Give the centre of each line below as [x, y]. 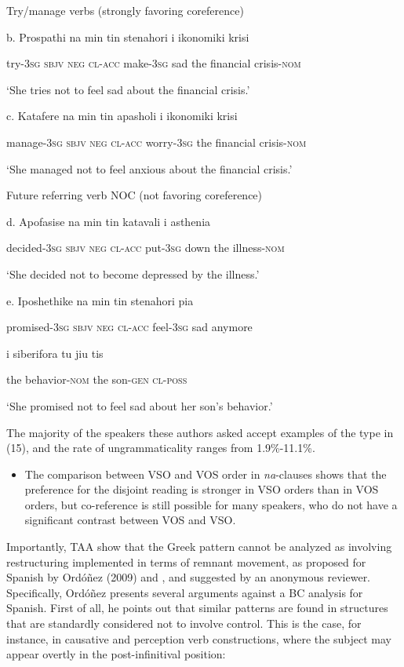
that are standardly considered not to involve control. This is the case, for [184, 623]
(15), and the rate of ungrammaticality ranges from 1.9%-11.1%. [161, 448]
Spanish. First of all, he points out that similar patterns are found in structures [197, 608]
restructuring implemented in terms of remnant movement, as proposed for [186, 561]
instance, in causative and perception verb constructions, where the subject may [199, 638]
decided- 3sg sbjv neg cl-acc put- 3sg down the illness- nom [146, 248]
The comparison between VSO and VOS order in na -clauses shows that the [206, 474]
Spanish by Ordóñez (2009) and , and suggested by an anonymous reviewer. [189, 577]
